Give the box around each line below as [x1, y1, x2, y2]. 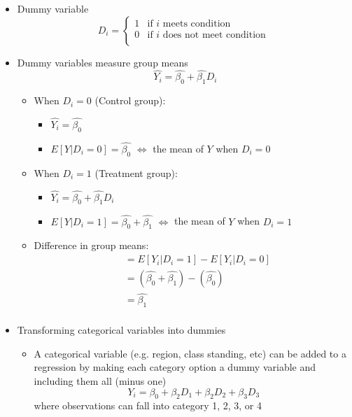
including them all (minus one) [34, 373, 167, 388]
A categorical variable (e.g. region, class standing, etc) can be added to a [34, 346, 346, 360]
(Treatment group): [94, 165, 178, 180]
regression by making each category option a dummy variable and [34, 360, 316, 374]
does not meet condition [162, 30, 266, 41]
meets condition [162, 19, 231, 29]
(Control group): [94, 93, 166, 108]
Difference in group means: [34, 238, 149, 253]
